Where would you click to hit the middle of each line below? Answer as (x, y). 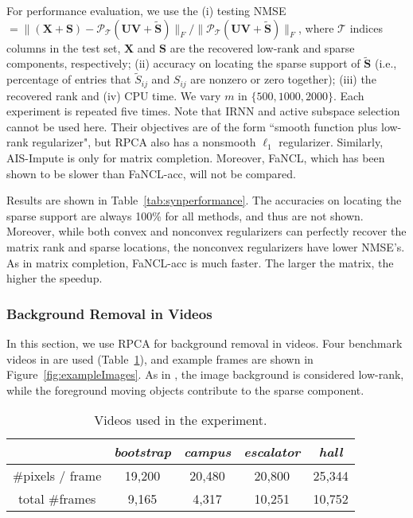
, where (316, 27)
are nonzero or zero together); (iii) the (283, 79)
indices (366, 27)
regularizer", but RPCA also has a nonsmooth (144, 142)
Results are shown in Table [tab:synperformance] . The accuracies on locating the (204, 200)
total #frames (57, 499)
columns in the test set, (64, 47)
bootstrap (142, 452)
